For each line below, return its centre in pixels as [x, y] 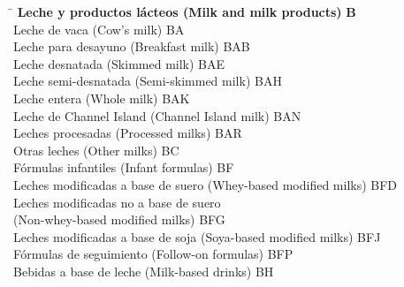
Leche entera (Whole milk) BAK [102, 98]
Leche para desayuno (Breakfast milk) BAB [132, 46]
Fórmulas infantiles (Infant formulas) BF [124, 167]
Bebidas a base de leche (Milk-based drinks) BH [144, 271]
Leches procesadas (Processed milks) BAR [128, 133]
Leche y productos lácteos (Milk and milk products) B [187, 11]
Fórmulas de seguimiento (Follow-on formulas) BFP [153, 254]
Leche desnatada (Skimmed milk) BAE [119, 63]
